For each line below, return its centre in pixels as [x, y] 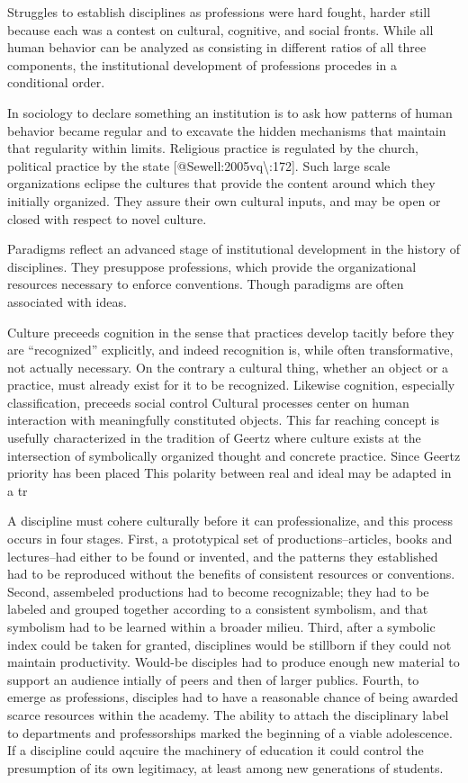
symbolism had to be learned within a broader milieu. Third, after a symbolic [221, 626]
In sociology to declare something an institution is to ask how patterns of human [230, 112]
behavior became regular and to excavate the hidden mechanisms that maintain [227, 130]
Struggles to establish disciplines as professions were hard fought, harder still [219, 12]
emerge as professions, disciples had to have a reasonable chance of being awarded [233, 697]
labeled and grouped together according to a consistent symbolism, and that [218, 609]
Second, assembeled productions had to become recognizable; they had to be [218, 591]
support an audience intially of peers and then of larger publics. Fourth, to [213, 679]
